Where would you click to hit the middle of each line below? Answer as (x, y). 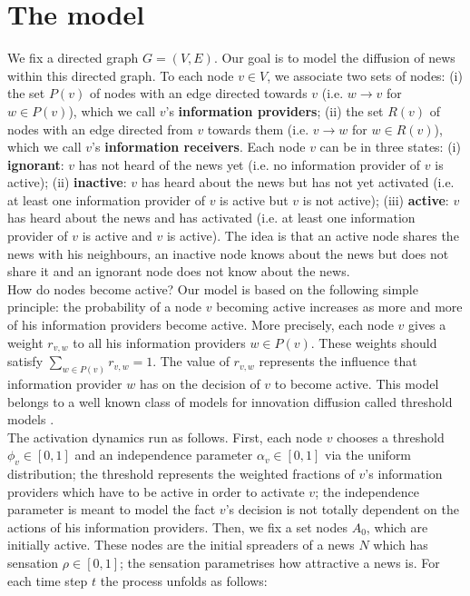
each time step (48, 580)
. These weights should (374, 342)
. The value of (191, 361)
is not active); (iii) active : (376, 199)
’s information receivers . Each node (199, 147)
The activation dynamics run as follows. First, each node (165, 437)
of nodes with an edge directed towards (198, 93)
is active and (117, 236)
